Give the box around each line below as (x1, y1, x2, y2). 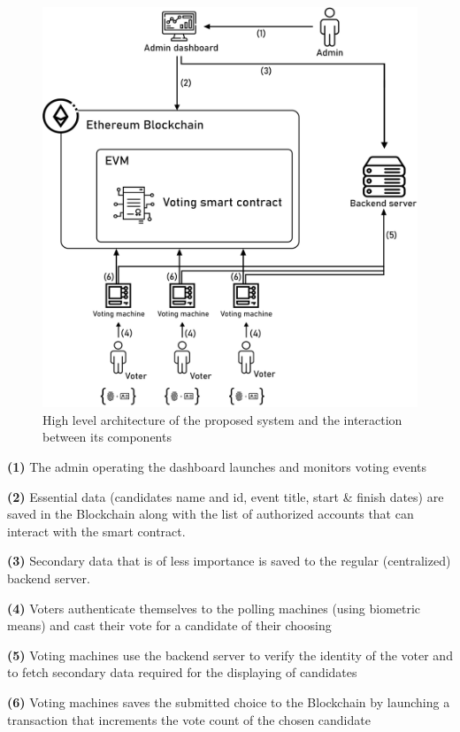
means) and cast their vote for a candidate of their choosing (7, 616, 332, 635)
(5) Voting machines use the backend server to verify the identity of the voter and (7, 645, 453, 664)
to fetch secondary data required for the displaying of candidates (7, 663, 357, 682)
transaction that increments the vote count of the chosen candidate (7, 710, 371, 728)
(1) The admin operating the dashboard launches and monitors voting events (7, 458, 427, 476)
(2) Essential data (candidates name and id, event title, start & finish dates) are (7, 487, 444, 505)
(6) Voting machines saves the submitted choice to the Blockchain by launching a (7, 692, 450, 711)
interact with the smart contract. (7, 521, 186, 540)
